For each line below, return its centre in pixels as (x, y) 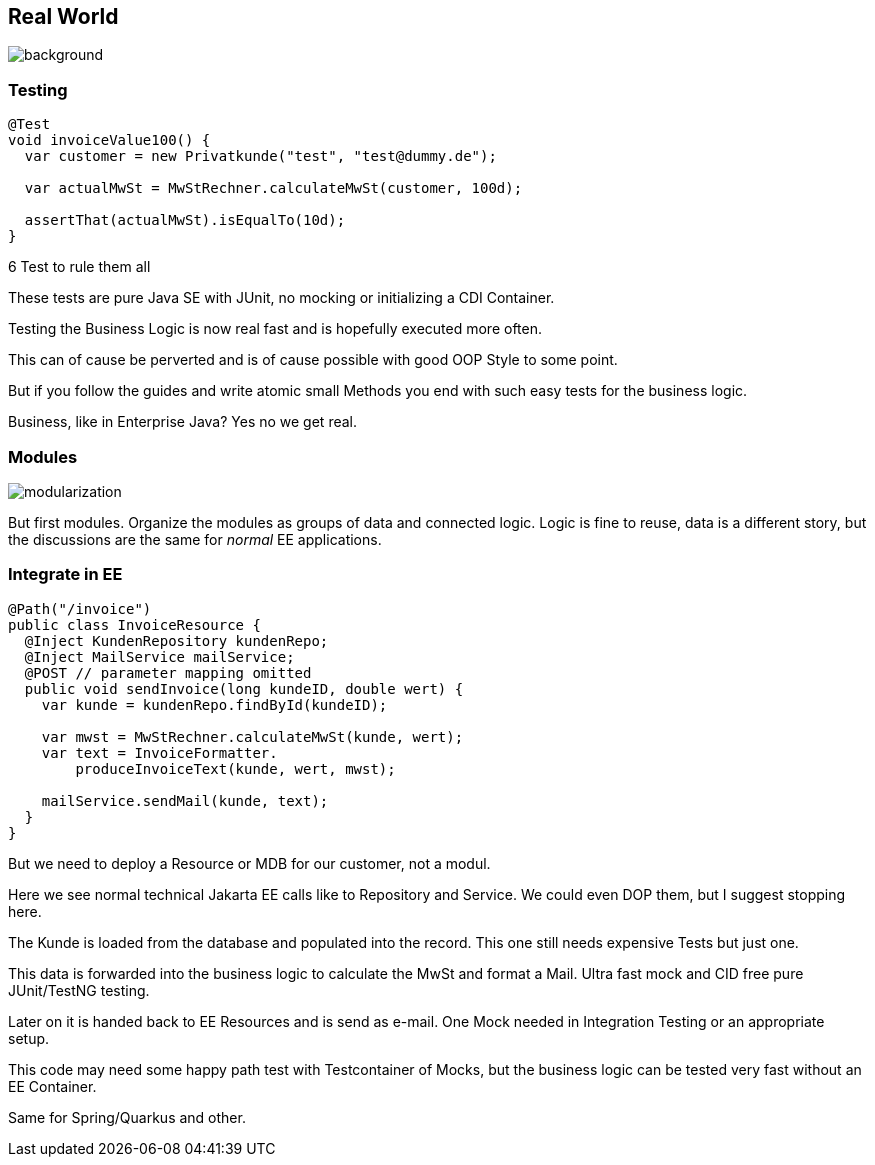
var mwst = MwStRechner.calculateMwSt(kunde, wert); (252, 736)
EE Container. (52, 1086)
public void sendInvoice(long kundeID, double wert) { (244, 688)
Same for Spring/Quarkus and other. (127, 1117)
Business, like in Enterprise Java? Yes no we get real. (183, 422)
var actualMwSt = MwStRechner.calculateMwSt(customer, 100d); (273, 188)
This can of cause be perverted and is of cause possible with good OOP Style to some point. (313, 360)
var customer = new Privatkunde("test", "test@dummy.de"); (260, 156)
